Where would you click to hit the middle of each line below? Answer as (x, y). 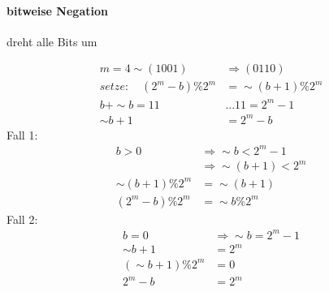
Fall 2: (22, 219)
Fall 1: (22, 134)
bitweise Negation (57, 10)
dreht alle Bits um (52, 41)
